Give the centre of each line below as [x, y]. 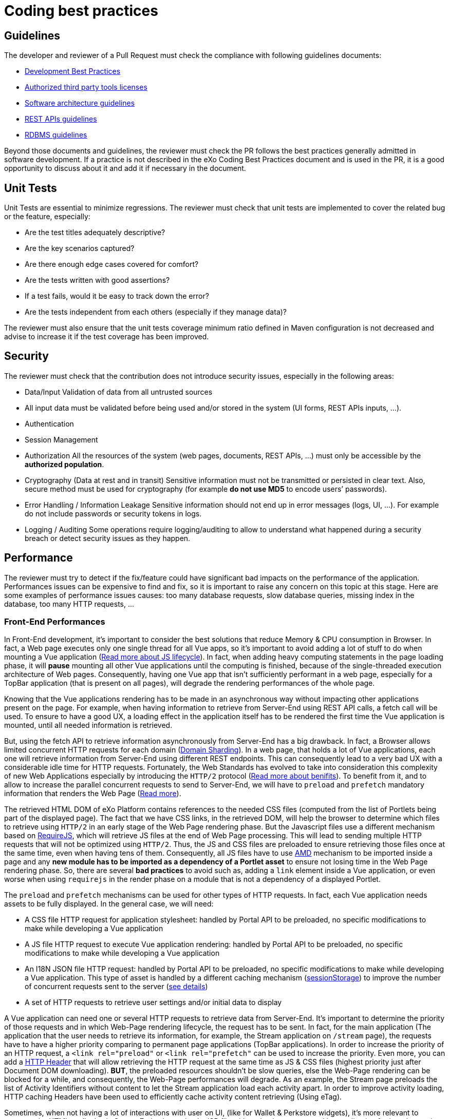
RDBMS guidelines [56, 135]
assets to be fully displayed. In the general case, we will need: [109, 904]
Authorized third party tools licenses [86, 87]
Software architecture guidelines [80, 103]
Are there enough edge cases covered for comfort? [112, 264]
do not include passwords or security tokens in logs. [113, 513]
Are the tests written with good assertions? [97, 280]
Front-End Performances [55, 622]
